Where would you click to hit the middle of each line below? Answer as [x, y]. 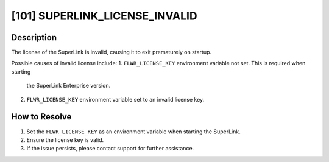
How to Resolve [41, 117]
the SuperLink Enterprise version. [69, 86]
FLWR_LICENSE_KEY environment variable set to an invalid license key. [115, 99]
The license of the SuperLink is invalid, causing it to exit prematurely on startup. [111, 52]
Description [34, 37]
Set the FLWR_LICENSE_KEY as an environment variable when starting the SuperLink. [133, 132]
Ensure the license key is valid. [65, 139]
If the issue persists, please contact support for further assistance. [110, 149]
